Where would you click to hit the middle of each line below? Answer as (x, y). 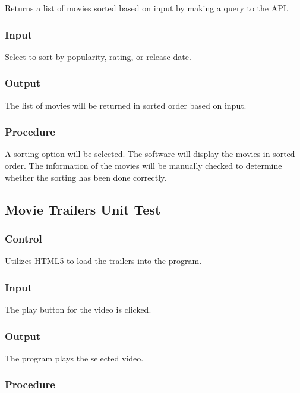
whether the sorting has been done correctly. (86, 177)
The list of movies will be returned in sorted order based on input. (126, 105)
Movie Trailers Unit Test (83, 209)
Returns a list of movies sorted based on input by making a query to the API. (147, 8)
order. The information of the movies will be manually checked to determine (143, 166)
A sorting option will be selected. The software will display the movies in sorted (150, 154)
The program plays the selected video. (74, 358)
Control (23, 238)
